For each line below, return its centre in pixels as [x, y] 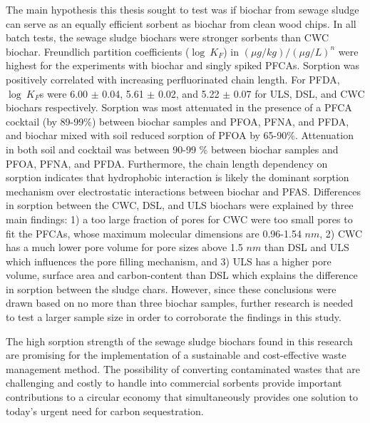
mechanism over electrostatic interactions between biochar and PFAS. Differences [184, 191]
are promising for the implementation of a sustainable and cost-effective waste [176, 355]
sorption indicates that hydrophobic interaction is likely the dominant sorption [178, 177]
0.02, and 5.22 [189, 93]
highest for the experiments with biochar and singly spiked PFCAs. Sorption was [183, 65]
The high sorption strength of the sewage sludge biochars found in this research [179, 341]
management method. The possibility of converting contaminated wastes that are [183, 368]
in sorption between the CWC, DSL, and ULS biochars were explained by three [180, 205]
